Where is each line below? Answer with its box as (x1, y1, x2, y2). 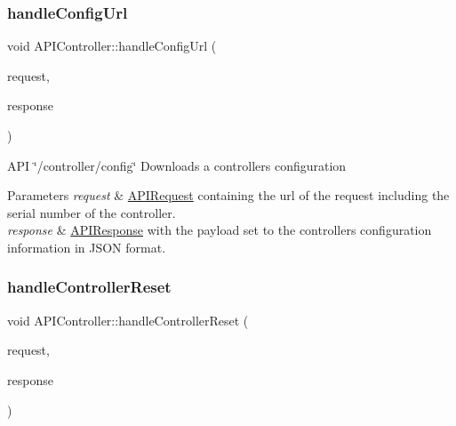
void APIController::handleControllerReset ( (7, 310, 249, 329)
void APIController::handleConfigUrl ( (7, 36, 217, 55)
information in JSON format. (7, 237, 166, 256)
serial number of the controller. (7, 203, 176, 221)
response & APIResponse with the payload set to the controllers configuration (7, 221, 432, 239)
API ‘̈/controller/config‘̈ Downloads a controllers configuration (7, 156, 347, 174)
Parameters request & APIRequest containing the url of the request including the (7, 186, 450, 205)
